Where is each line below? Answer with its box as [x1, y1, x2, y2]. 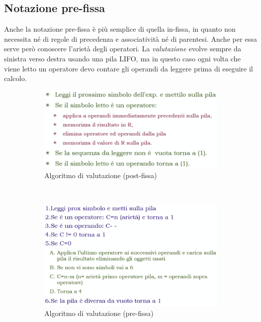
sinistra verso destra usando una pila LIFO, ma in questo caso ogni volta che [4, 53, 241, 63]
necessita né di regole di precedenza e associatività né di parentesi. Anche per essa [4, 33, 257, 44]
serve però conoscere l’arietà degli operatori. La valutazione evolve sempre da [4, 43, 241, 54]
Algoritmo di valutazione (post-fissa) [44, 170, 157, 181]
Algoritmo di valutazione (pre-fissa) [44, 308, 154, 318]
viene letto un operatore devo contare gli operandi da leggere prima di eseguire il [4, 63, 253, 73]
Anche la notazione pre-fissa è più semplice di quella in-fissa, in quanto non [4, 24, 236, 34]
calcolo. [4, 73, 27, 84]
